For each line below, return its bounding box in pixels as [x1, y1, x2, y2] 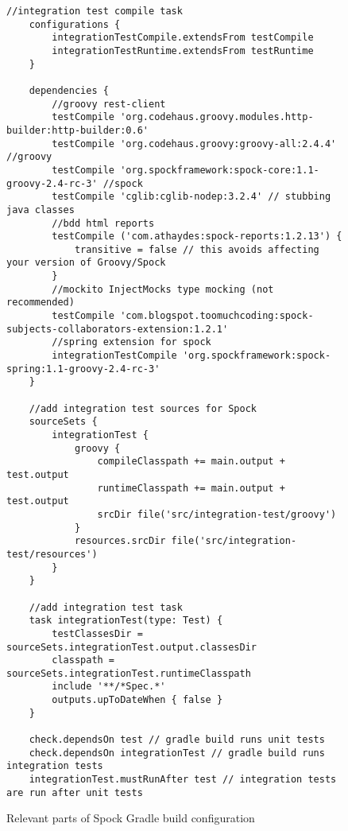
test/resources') [6, 548, 98, 560]
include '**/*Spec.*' [52, 681, 166, 693]
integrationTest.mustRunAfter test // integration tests [29, 774, 337, 786]
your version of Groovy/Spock [6, 257, 166, 269]
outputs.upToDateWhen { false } [52, 694, 223, 706]
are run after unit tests [6, 786, 143, 798]
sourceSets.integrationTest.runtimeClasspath [6, 667, 251, 679]
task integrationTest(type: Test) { [29, 615, 223, 627]
